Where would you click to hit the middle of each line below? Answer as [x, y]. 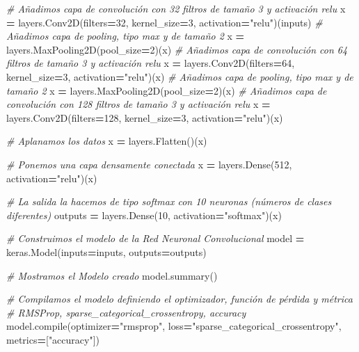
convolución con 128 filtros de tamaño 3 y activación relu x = [138, 104]
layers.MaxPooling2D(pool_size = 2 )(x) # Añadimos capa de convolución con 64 [177, 49]
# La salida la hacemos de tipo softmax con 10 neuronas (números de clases [169, 201]
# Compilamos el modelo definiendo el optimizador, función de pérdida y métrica [179, 299]
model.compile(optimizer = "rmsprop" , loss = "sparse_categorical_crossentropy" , [174, 326]
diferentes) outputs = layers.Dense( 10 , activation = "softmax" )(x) [144, 215]
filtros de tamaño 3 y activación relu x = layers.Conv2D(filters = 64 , [151, 63]
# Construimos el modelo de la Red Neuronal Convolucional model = [155, 238]
